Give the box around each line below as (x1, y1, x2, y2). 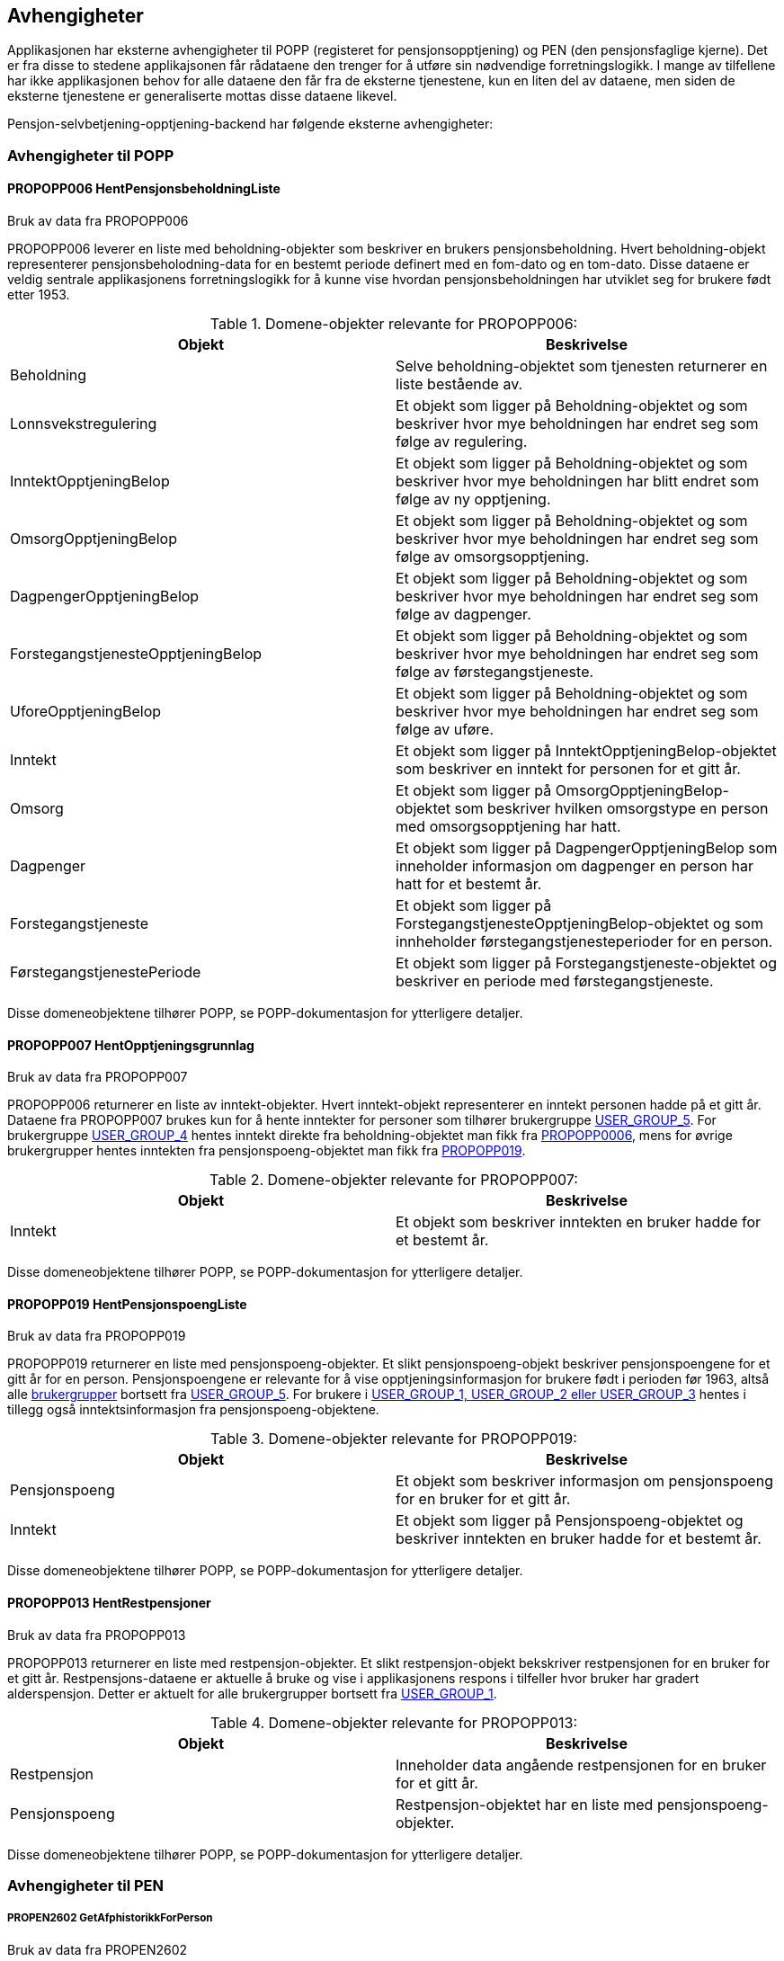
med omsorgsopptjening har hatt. (396, 817, 621, 836)
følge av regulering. (396, 432, 528, 451)
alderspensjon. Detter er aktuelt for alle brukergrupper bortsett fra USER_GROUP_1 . (7, 1685, 497, 1701)
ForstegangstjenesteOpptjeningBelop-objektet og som (396, 914, 763, 933)
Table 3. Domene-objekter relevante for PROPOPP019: (210, 1430, 577, 1448)
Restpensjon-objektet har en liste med (396, 1795, 654, 1814)
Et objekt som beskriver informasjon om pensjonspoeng (396, 1472, 773, 1491)
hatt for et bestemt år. (396, 875, 542, 894)
